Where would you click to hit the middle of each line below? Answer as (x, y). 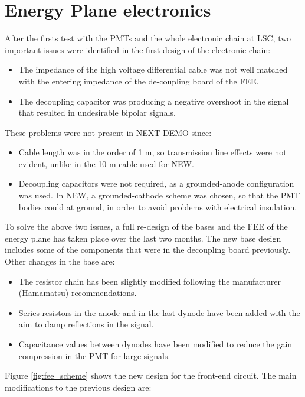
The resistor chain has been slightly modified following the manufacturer (150, 281)
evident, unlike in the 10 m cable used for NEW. (106, 163)
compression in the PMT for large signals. (94, 355)
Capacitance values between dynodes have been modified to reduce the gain (155, 344)
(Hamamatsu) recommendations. (78, 293)
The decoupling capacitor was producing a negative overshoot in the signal (154, 101)
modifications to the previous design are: (78, 387)
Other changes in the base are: (60, 261)
